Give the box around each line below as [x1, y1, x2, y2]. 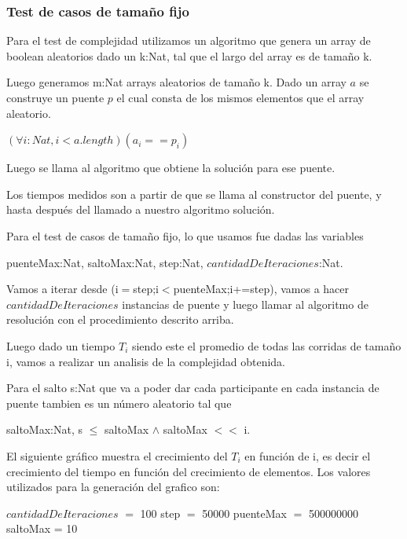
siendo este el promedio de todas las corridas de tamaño [131, 337, 401, 354]
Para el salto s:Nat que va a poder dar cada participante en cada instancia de [6, 379, 379, 396]
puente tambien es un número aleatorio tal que [6, 394, 232, 411]
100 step [140, 504, 181, 521]
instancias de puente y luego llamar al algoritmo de [122, 295, 368, 312]
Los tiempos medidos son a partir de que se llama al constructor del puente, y [6, 185, 382, 202]
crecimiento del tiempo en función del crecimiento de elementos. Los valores [6, 463, 371, 479]
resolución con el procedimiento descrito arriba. [6, 311, 234, 328]
